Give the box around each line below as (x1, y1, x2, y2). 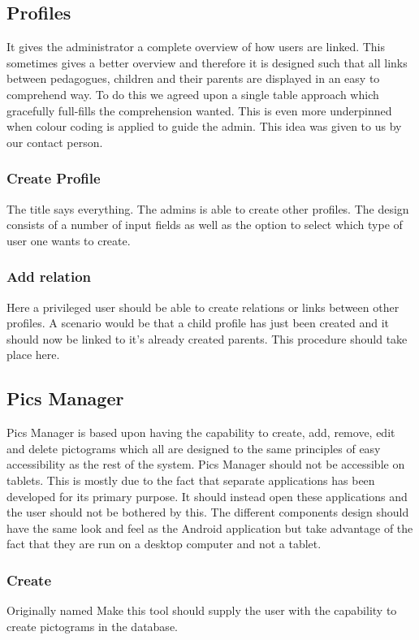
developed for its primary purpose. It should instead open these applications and (6, 487, 408, 504)
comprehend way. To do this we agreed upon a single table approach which (6, 85, 379, 102)
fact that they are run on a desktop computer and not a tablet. (6, 535, 322, 552)
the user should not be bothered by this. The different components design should (6, 504, 409, 521)
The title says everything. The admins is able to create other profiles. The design (6, 200, 409, 217)
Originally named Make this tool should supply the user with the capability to (6, 602, 397, 619)
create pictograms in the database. (6, 617, 178, 634)
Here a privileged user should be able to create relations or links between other (6, 298, 400, 315)
